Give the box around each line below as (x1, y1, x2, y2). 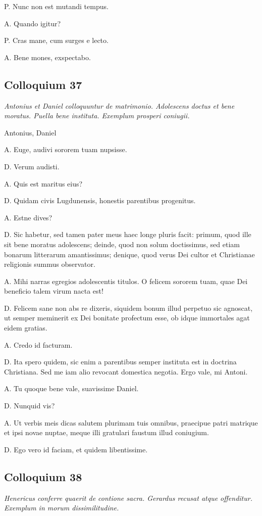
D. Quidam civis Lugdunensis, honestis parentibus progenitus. (4, 195, 196, 206)
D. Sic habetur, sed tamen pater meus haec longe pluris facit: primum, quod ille (4, 229, 251, 240)
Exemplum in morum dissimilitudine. (4, 502, 119, 513)
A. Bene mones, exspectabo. (4, 52, 91, 62)
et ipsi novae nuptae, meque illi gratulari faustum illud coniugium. (4, 427, 209, 438)
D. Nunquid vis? (4, 400, 55, 411)
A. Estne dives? (4, 212, 53, 222)
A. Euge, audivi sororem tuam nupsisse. (4, 144, 127, 155)
